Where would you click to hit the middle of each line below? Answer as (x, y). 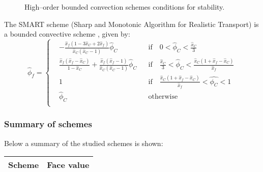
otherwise (163, 97)
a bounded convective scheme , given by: (67, 34)
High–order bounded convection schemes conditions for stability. (125, 7)
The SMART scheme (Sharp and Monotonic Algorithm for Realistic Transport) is (131, 24)
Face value (68, 165)
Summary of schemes (48, 124)
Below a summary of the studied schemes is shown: (84, 143)
